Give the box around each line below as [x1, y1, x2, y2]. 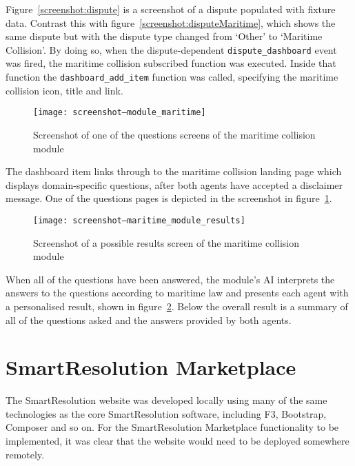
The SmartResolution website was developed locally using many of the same [6, 393, 327, 407]
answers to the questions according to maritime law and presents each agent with [6, 285, 349, 300]
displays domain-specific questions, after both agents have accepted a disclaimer [6, 177, 343, 192]
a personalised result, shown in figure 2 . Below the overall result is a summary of [6, 298, 348, 313]
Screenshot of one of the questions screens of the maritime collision [33, 127, 316, 141]
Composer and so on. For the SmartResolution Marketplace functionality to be [6, 420, 339, 434]
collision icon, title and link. [6, 83, 123, 97]
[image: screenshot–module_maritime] [33, 108, 206, 118]
